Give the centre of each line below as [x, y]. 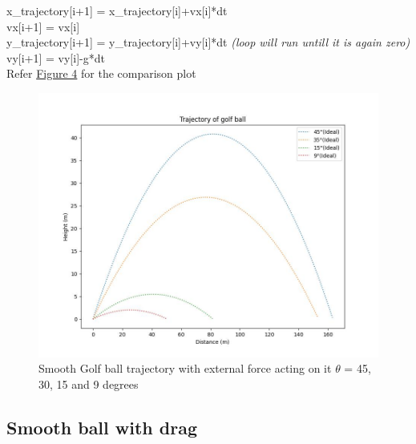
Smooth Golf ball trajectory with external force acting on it [185, 368]
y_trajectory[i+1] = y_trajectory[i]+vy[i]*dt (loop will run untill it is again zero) [208, 42]
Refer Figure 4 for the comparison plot [101, 73]
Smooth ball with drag [102, 427]
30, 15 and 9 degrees [89, 383]
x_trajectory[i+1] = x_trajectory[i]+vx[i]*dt [117, 10]
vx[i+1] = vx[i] [43, 26]
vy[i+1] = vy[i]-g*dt [56, 57]
